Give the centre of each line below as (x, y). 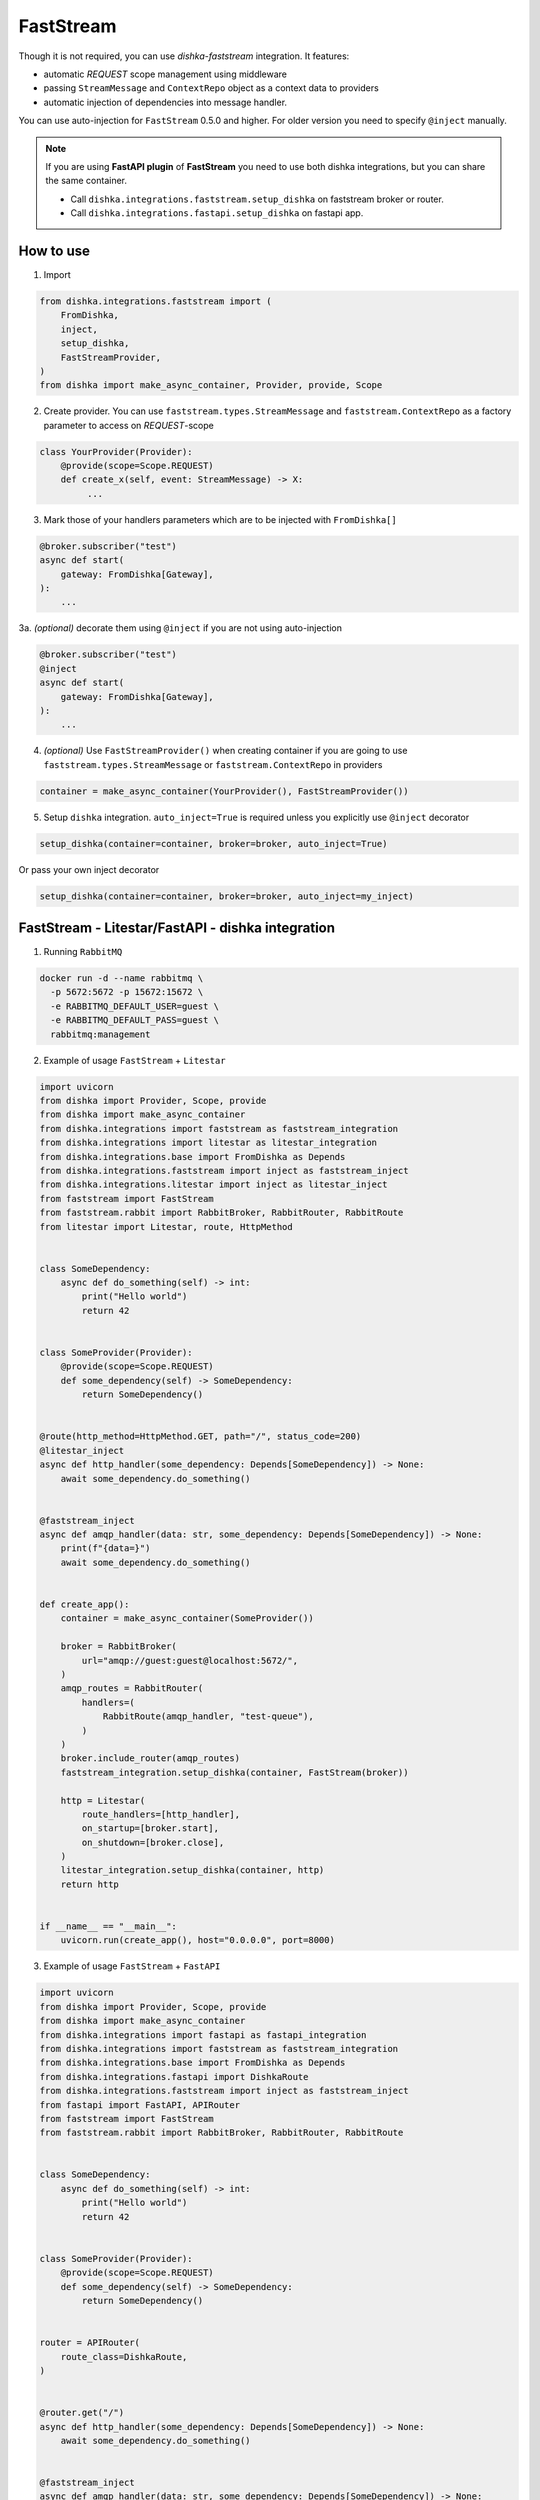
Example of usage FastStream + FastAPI (132, 1966)
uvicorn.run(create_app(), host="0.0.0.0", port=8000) (197, 1940)
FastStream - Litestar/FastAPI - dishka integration (176, 927)
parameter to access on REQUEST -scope (128, 425)
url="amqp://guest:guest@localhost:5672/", (190, 1660)
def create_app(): (84, 1604)
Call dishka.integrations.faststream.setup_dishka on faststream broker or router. (257, 199)
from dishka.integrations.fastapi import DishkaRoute (174, 2076)
